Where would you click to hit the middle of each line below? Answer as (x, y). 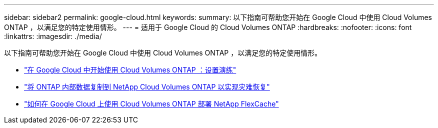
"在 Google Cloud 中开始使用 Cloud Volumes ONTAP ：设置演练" (130, 70)
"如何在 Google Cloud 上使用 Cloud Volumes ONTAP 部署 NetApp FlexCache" (151, 104)
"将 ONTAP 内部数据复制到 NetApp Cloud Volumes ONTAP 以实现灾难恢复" (147, 87)
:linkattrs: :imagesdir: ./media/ (53, 36)
